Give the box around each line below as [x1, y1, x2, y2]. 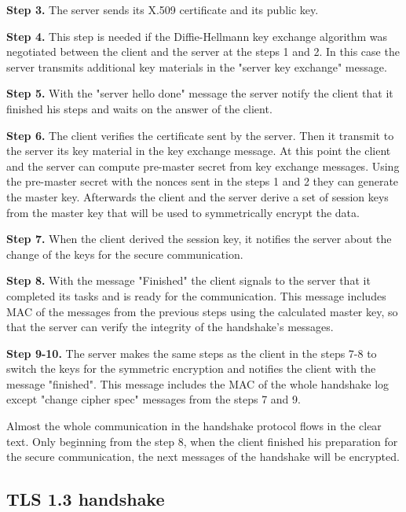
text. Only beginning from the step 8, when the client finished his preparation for [6, 433, 398, 449]
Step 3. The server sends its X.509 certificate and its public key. [6, 2, 319, 17]
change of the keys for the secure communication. [6, 245, 243, 262]
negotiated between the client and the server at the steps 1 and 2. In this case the [6, 43, 400, 60]
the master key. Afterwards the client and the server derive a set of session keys [6, 188, 389, 204]
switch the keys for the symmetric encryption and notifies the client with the [6, 360, 376, 377]
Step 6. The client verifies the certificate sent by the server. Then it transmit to [6, 127, 394, 143]
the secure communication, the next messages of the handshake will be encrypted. [6, 448, 400, 465]
